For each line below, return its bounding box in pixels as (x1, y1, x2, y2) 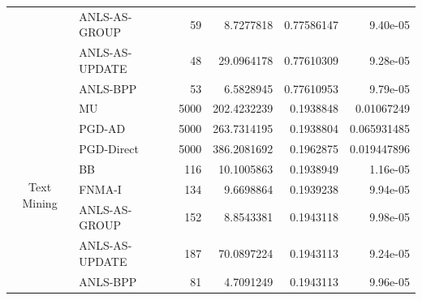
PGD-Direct (79, 140, 139, 157)
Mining (22, 194, 58, 211)
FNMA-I (79, 180, 122, 197)
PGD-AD (79, 120, 126, 137)
